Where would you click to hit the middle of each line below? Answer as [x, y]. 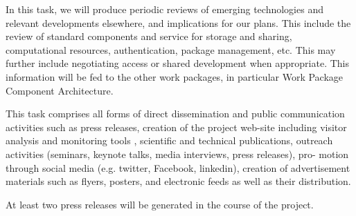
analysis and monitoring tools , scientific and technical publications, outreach [169, 140]
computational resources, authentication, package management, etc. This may [171, 49]
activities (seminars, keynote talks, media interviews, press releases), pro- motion [177, 154]
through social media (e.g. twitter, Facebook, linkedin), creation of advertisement [178, 167]
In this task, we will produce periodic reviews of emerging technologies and [164, 9]
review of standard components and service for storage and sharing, [149, 36]
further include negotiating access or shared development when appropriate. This [178, 63]
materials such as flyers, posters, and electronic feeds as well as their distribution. [178, 181]
